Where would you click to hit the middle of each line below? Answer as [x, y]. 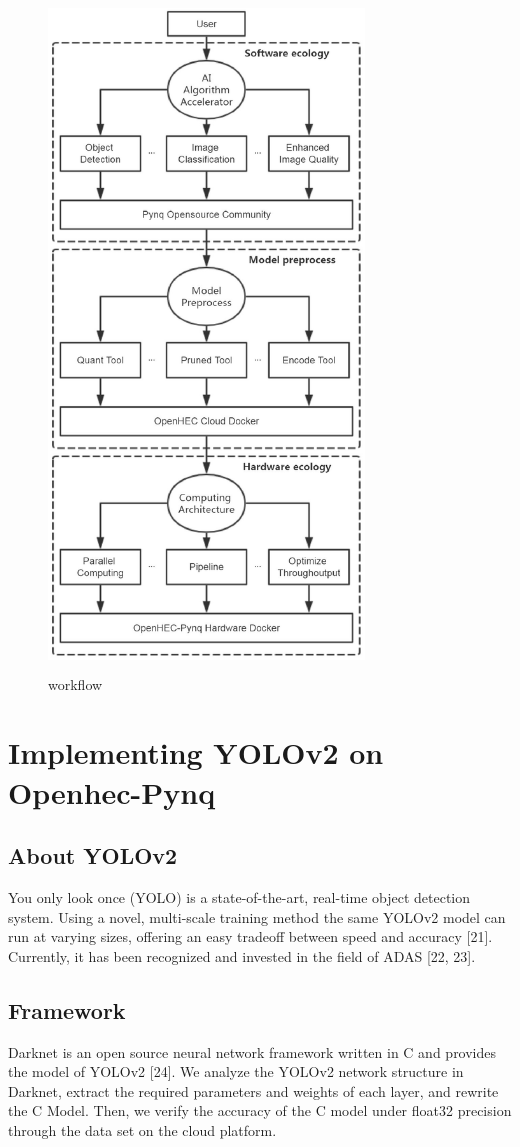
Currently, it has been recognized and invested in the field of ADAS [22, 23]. [242, 955]
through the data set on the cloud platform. [142, 1129]
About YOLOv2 [93, 855]
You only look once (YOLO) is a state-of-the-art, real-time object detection [239, 896]
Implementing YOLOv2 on [196, 752]
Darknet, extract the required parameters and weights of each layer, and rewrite [253, 1090]
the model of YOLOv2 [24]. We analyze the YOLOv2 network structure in [236, 1071]
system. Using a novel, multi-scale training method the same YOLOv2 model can [257, 916]
